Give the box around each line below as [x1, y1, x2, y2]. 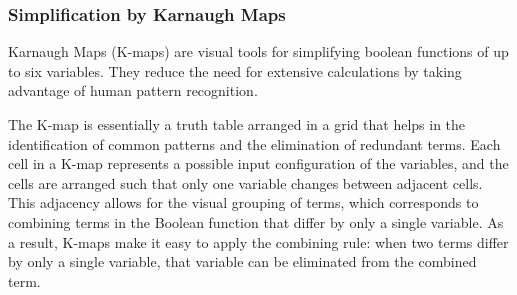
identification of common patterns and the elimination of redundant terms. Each [8, 133, 501, 154]
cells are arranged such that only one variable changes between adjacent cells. [8, 172, 483, 193]
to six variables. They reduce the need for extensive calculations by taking [8, 60, 462, 81]
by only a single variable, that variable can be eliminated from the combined [8, 251, 477, 272]
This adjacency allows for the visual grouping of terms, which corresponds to [8, 192, 479, 213]
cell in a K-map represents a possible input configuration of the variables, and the [8, 153, 509, 174]
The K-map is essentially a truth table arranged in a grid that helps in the [8, 114, 466, 134]
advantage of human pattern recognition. [8, 80, 258, 101]
